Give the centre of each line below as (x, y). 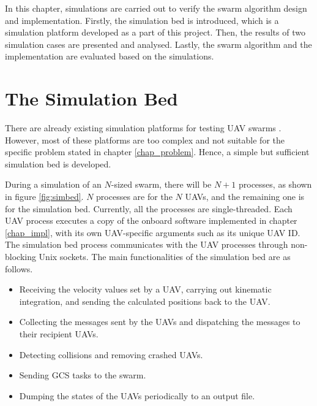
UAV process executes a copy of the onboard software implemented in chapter (151, 220)
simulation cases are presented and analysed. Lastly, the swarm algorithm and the (158, 44)
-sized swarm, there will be (161, 184)
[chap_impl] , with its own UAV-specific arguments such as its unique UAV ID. (153, 232)
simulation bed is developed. (58, 163)
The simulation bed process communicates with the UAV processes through (147, 244)
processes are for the (134, 197)
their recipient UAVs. (59, 334)
